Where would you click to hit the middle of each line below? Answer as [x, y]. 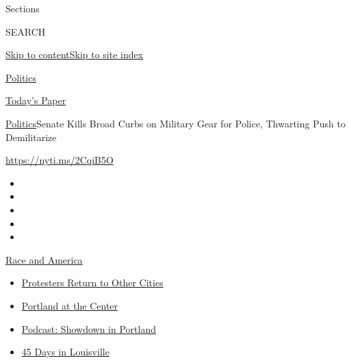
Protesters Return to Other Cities [92, 283]
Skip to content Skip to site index [75, 54]
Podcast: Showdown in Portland [89, 328]
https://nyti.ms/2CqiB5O [60, 160]
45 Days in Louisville [65, 352]
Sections [23, 8]
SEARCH [26, 31]
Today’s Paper [36, 100]
